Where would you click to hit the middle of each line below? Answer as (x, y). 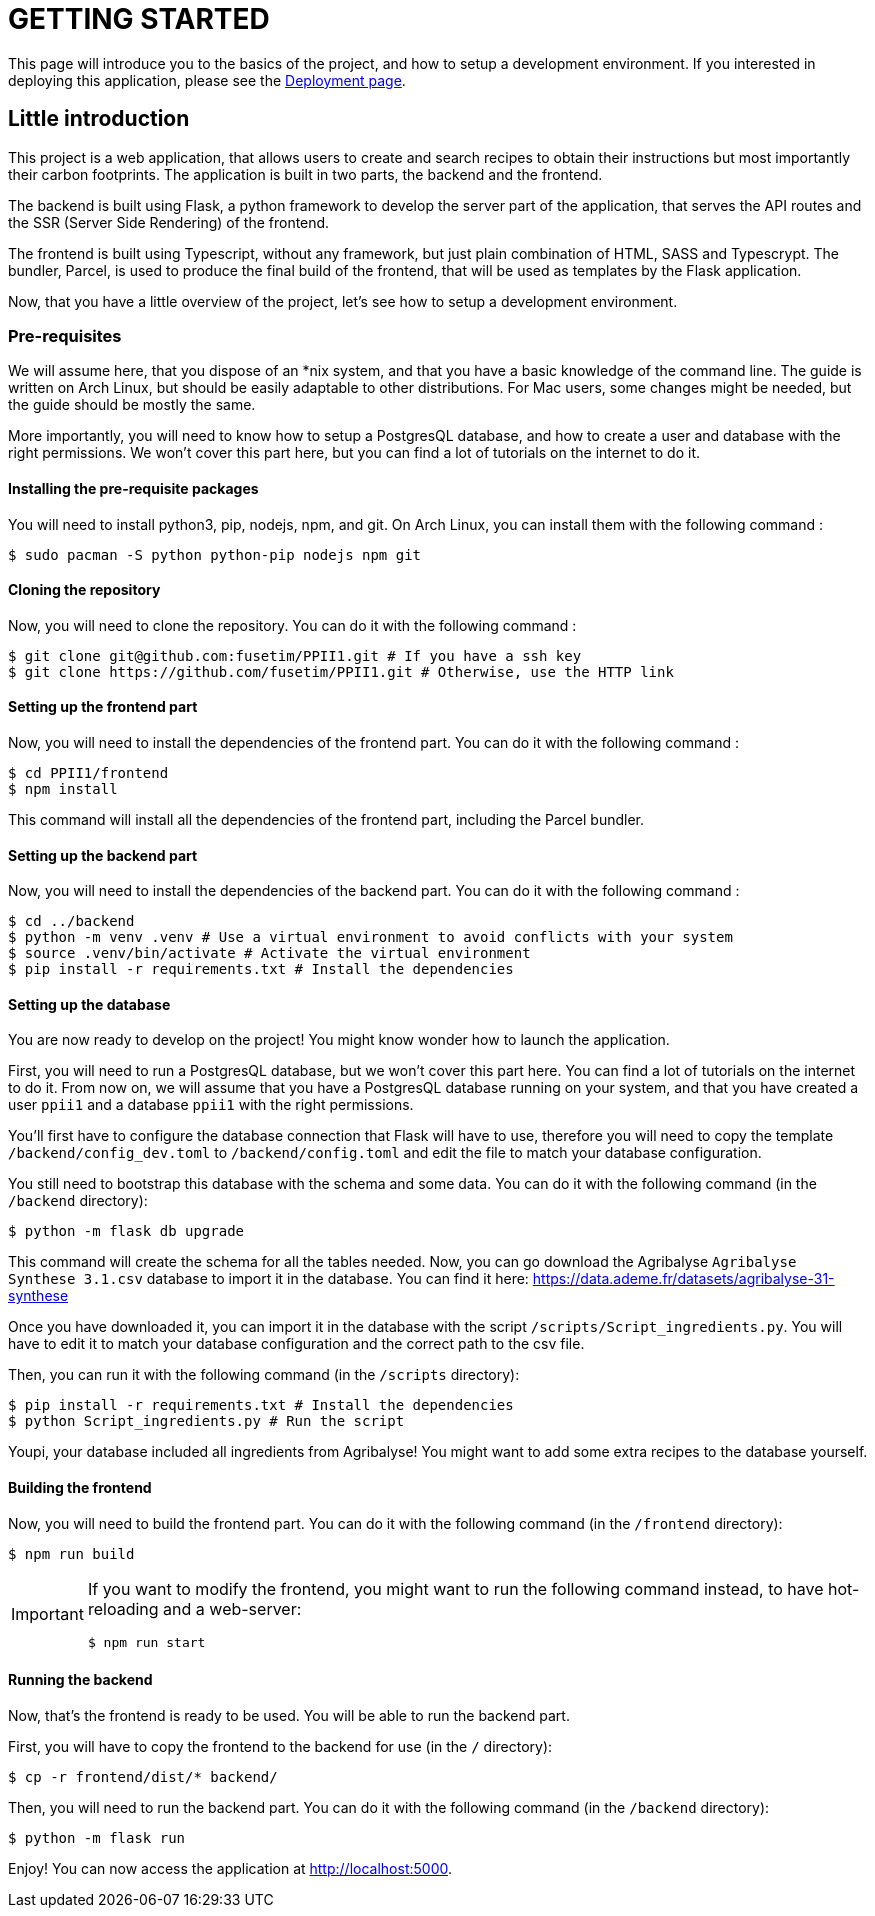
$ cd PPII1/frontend (88, 773)
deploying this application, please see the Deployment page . (207, 80)
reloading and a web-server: (194, 1608)
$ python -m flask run (97, 1837)
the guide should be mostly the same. (132, 405)
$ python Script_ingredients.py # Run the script (206, 1421)
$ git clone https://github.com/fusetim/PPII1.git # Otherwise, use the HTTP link (341, 671)
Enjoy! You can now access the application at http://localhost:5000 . (230, 1868)
